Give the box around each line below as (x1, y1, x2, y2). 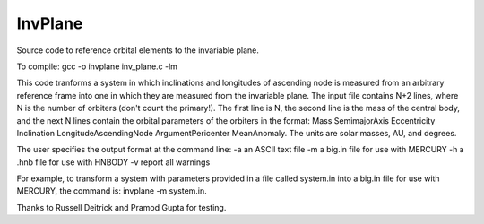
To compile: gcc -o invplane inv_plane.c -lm (16, 61, 178, 72)
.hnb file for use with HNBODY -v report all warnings (16, 157, 211, 168)
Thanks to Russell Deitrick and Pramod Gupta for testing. (16, 202, 227, 212)
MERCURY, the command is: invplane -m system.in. (16, 185, 208, 196)
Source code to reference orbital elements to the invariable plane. (16, 45, 260, 56)
